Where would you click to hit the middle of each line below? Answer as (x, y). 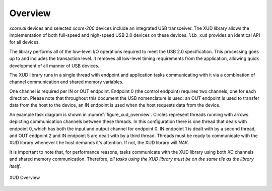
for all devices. (25, 42)
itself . (15, 166)
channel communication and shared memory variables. (66, 82)
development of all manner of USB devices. (54, 66)
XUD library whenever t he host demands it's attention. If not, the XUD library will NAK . (99, 143)
